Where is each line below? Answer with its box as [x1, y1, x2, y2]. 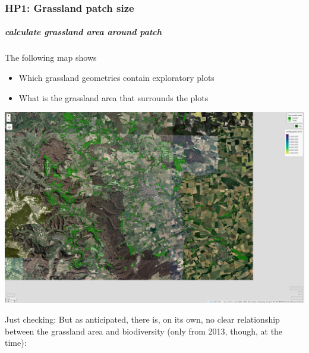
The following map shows [5, 51, 97, 64]
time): [5, 336, 27, 349]
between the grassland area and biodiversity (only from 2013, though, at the [5, 324, 283, 337]
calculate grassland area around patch [5, 26, 162, 38]
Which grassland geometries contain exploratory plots [18, 71, 215, 83]
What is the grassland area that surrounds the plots [18, 91, 209, 104]
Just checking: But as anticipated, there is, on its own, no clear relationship [5, 313, 280, 326]
